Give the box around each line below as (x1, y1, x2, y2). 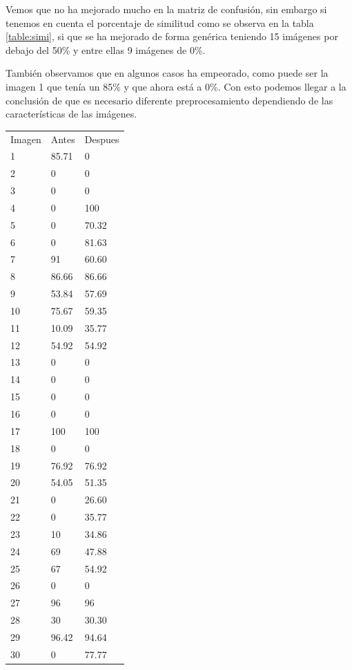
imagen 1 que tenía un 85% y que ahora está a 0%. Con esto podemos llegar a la (6, 79, 346, 93)
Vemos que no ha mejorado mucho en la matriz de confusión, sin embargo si (6, 2, 327, 16)
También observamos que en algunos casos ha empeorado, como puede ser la (6, 66, 329, 80)
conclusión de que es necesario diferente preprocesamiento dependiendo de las (6, 93, 333, 107)
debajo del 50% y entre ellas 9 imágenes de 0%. (6, 42, 206, 57)
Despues (84, 131, 119, 146)
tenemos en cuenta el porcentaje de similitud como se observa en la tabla (6, 15, 314, 30)
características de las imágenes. (6, 106, 137, 121)
